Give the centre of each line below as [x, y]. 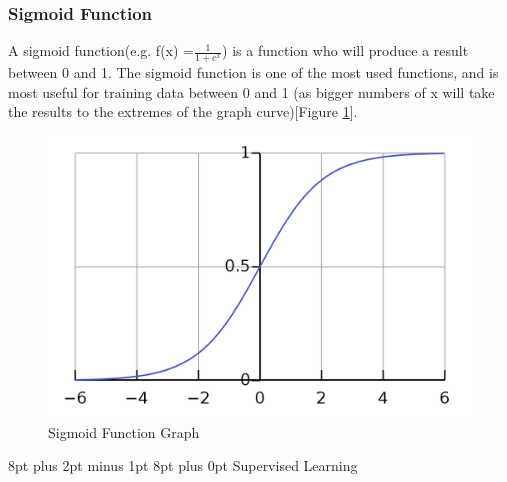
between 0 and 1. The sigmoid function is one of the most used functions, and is [253, 72]
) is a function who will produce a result [345, 50]
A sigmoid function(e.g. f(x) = [101, 50]
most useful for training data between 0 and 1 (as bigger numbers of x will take [251, 91]
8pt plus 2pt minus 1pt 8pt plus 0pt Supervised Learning [183, 465]
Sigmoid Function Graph [124, 431]
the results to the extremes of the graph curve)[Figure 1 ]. [183, 111]
